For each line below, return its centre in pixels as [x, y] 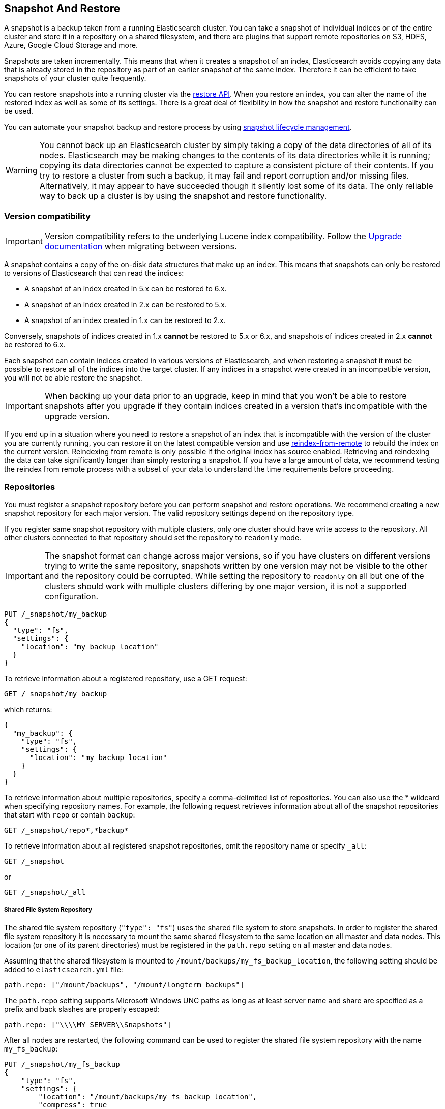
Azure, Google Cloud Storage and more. [71, 45]
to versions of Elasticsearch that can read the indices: [94, 273]
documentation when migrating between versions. [141, 246]
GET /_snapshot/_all [45, 892]
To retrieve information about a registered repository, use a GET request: [126, 678]
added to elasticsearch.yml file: [64, 969]
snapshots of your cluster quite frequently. [75, 78]
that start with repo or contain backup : [70, 814]
